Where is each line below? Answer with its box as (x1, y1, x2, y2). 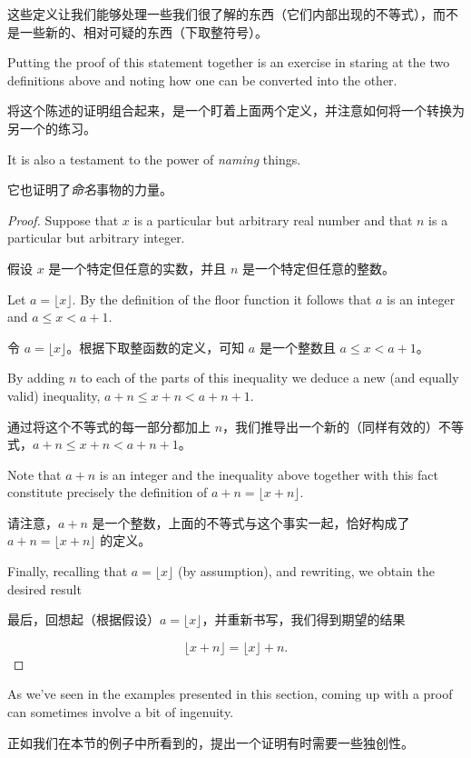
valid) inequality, (7, 385, 101, 404)
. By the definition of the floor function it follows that (72, 289, 372, 308)
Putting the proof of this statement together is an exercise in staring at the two (7, 53, 450, 72)
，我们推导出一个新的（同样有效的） (222, 416, 439, 435)
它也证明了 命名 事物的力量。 (7, 180, 172, 199)
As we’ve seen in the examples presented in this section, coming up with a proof (7, 684, 453, 703)
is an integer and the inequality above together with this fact (99, 464, 438, 484)
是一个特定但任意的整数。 (242, 258, 396, 277)
